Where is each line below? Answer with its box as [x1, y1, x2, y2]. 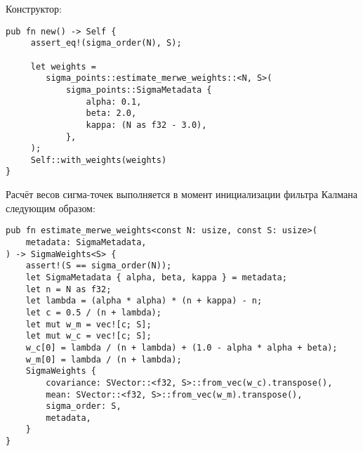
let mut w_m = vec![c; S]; [25, 319, 152, 329]
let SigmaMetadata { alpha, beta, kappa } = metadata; [25, 272, 287, 282]
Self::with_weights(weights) [30, 155, 167, 165]
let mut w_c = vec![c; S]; [25, 331, 152, 341]
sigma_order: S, [46, 401, 121, 412]
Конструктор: [6, 1, 62, 15]
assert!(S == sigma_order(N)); [25, 261, 172, 271]
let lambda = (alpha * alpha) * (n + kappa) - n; [25, 296, 263, 306]
